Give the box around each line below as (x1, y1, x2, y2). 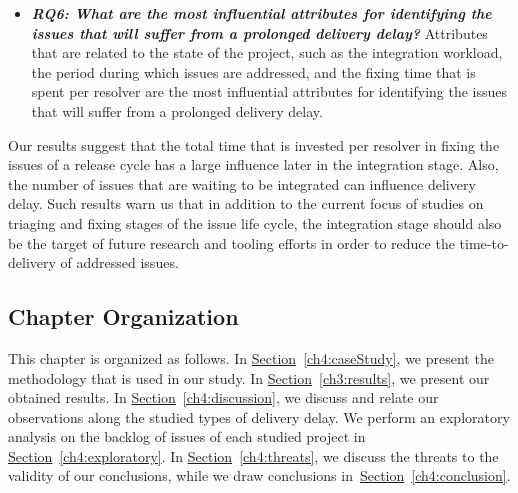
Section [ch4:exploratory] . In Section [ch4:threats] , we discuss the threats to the (8, 445, 499, 466)
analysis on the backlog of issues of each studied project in (8, 426, 366, 447)
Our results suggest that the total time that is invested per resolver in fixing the (8, 134, 500, 155)
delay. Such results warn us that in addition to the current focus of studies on (8, 193, 484, 214)
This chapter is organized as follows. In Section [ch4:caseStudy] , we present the (8, 347, 494, 368)
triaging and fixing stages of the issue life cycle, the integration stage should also (8, 212, 502, 233)
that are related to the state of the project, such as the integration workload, (31, 42, 503, 63)
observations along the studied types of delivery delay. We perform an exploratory (8, 406, 510, 427)
